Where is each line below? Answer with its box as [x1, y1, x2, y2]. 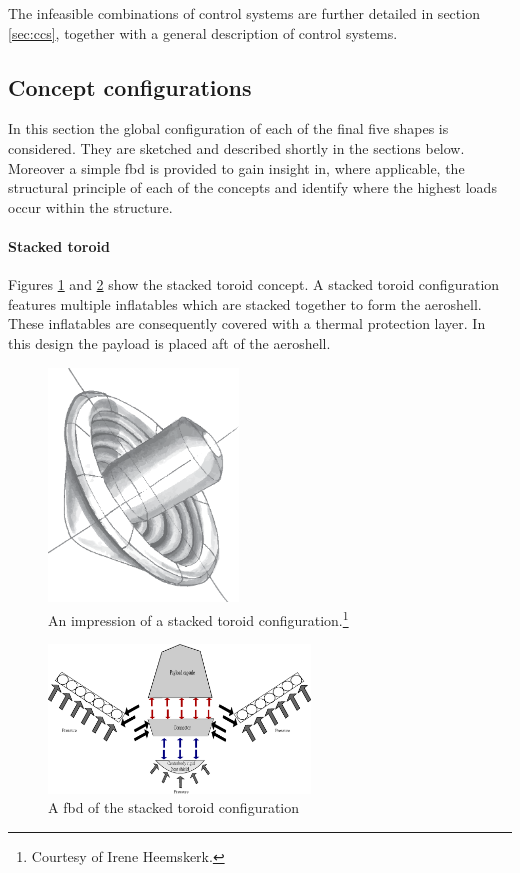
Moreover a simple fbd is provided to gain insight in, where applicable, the [8, 157, 465, 178]
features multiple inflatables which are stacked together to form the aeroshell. [8, 293, 482, 314]
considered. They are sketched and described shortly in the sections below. [8, 137, 465, 158]
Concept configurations [8, 71, 252, 102]
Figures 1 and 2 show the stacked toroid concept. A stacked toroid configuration [8, 274, 500, 295]
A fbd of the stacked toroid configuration [48, 797, 300, 818]
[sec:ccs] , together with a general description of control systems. [8, 22, 398, 43]
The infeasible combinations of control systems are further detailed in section [8, 3, 480, 23]
